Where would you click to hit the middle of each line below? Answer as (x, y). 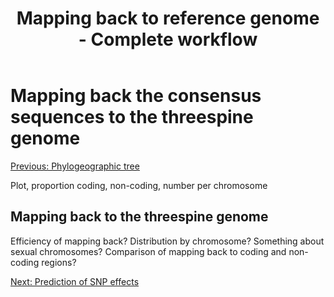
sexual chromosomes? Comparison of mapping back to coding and (148, 251)
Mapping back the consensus (136, 96)
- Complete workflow (168, 39)
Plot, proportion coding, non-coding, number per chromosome (139, 185)
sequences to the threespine (132, 117)
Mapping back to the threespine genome (139, 217)
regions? (59, 262)
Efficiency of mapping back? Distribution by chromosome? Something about (167, 241)
